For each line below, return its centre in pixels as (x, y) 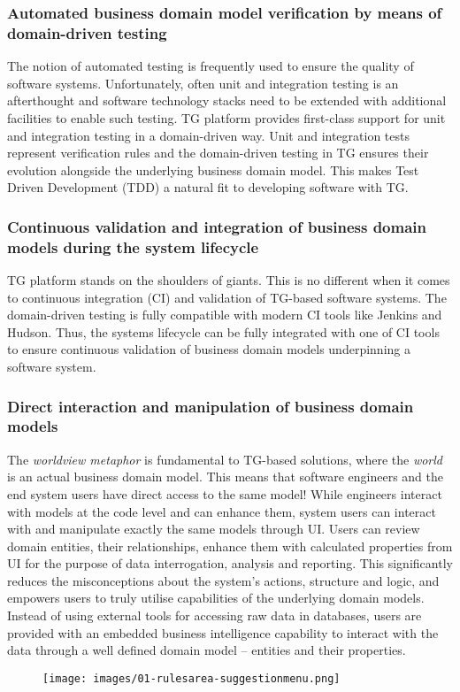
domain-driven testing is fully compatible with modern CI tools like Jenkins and (225, 315)
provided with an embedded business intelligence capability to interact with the (223, 632)
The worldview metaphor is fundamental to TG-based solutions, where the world (225, 459)
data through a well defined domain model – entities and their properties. (207, 650)
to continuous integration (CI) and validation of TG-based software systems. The (227, 297)
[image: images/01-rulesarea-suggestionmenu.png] (192, 678)
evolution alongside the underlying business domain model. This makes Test (213, 169)
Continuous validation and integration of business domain (217, 226)
